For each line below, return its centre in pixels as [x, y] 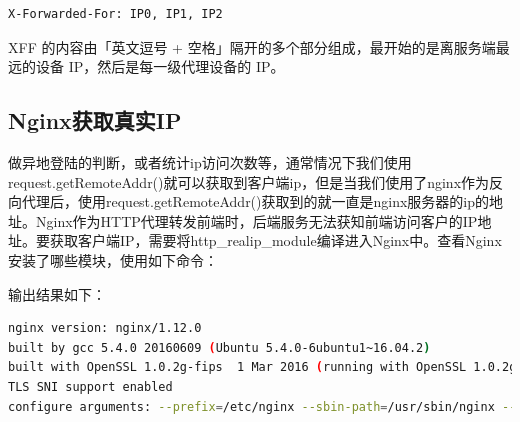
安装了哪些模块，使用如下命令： [113, 259]
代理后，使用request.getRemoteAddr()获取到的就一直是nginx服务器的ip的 [255, 201]
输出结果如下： [57, 293]
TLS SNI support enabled [90, 386]
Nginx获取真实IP [95, 120]
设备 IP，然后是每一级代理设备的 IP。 [160, 66]
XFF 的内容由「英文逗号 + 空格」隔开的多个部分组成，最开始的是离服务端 [252, 46]
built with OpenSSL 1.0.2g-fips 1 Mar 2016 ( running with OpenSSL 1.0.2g [262, 367]
